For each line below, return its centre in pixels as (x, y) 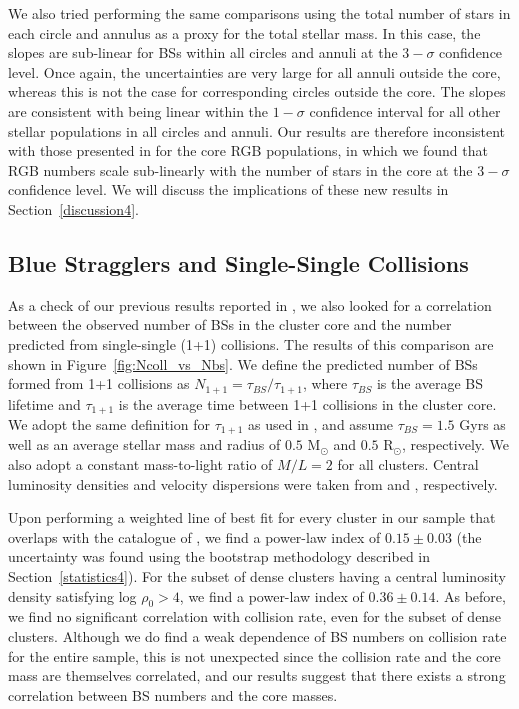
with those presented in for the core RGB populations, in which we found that (248, 150)
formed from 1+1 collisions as (99, 383)
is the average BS (430, 383)
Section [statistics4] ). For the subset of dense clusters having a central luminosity (257, 576)
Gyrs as (482, 424)
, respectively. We (455, 444)
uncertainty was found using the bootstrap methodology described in (219, 556)
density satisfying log (72, 595)
